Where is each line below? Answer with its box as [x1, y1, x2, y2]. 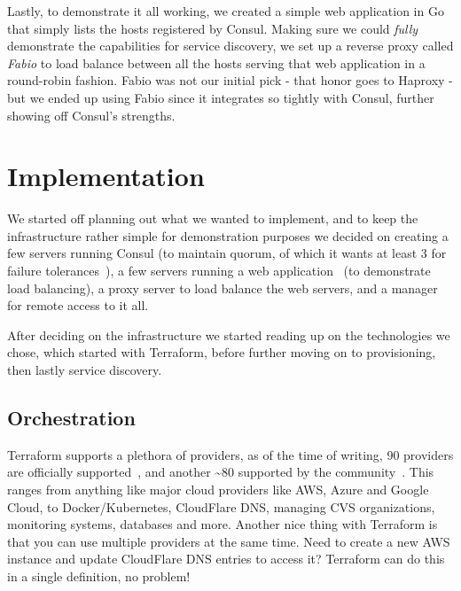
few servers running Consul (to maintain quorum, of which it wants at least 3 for [7, 244, 447, 262]
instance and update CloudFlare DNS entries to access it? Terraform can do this [7, 549, 445, 568]
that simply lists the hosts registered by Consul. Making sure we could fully [7, 19, 418, 37]
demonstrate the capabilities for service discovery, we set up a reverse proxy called [7, 36, 454, 55]
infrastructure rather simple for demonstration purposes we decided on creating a [7, 226, 449, 245]
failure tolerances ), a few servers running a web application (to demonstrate [7, 261, 431, 280]
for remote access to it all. [7, 296, 149, 315]
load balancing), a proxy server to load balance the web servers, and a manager [7, 278, 438, 297]
